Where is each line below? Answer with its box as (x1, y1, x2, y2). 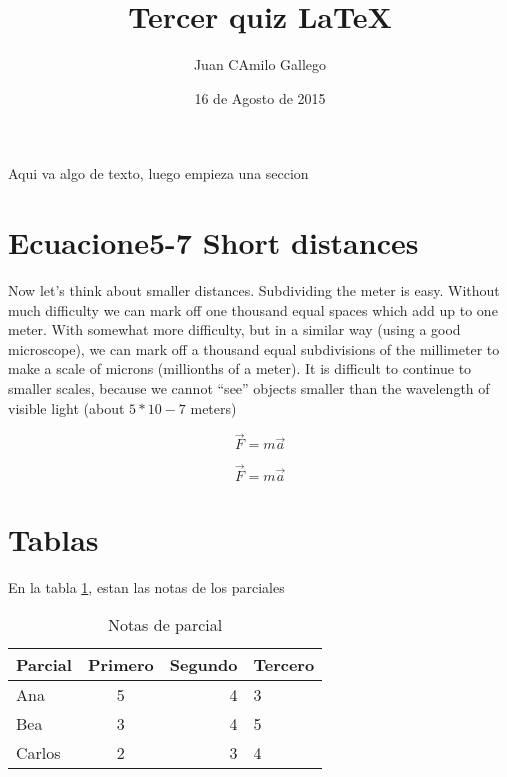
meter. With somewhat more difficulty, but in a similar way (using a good (8, 319, 461, 340)
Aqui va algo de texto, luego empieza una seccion (8, 163, 309, 184)
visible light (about (8, 397, 125, 418)
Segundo (169, 653, 238, 677)
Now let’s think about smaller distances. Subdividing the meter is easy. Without (8, 280, 500, 301)
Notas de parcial (107, 613, 223, 637)
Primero (87, 653, 154, 677)
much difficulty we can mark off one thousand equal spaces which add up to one (8, 299, 498, 320)
